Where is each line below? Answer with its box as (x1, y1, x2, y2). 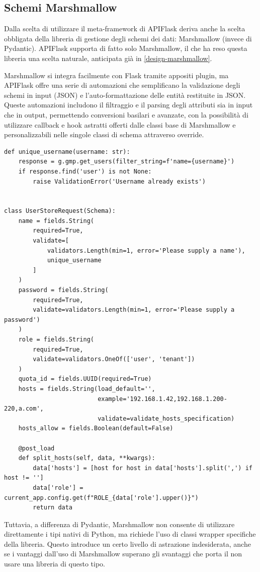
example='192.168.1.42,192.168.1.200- (98, 395, 227, 403)
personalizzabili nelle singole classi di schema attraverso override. (4, 129, 204, 140)
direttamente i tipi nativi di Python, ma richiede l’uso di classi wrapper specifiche (4, 529, 256, 539)
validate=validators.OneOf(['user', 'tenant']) (33, 356, 195, 363)
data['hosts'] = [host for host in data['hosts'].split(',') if (33, 464, 252, 472)
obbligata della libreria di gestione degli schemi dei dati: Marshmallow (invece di (4, 33, 252, 43)
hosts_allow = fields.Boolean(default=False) (18, 425, 174, 432)
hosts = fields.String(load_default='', (18, 385, 155, 392)
